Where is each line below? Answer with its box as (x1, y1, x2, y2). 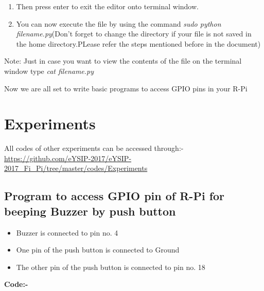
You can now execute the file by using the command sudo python (16, 18, 221, 29)
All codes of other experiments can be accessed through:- (4, 143, 184, 153)
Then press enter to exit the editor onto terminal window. (16, 1, 199, 11)
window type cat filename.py (4, 65, 94, 76)
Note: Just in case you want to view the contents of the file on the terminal (4, 55, 242, 66)
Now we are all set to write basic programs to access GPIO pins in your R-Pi (4, 83, 248, 93)
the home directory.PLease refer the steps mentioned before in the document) (16, 38, 261, 49)
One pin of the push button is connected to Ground (16, 244, 180, 255)
